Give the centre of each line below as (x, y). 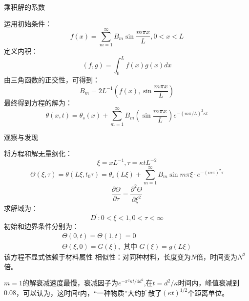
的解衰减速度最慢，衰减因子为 (70, 283)
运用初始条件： (28, 23)
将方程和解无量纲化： (38, 153)
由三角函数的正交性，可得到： (52, 80)
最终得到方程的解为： (38, 102)
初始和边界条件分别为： (41, 226)
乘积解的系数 (24, 7)
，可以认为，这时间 (47, 292)
